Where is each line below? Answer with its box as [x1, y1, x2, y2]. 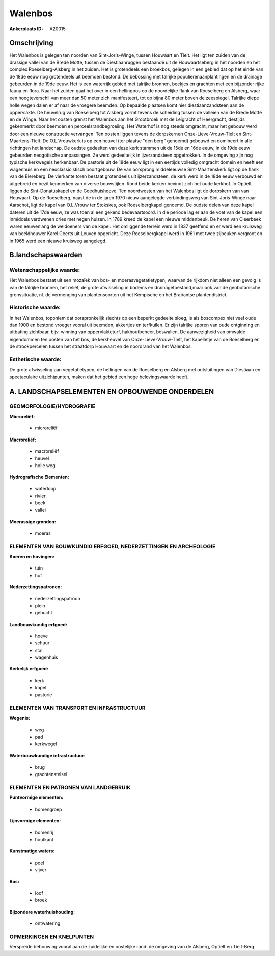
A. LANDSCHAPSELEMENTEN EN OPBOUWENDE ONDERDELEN [9, 387, 214, 396]
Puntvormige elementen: [9, 794, 64, 800]
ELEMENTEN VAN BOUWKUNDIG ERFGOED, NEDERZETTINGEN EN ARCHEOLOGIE [9, 543, 216, 550]
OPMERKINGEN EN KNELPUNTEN [9, 933, 94, 940]
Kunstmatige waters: [9, 848, 55, 854]
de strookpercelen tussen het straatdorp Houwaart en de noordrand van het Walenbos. [9, 343, 193, 349]
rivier [35, 493, 46, 499]
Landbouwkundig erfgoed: [9, 621, 67, 627]
